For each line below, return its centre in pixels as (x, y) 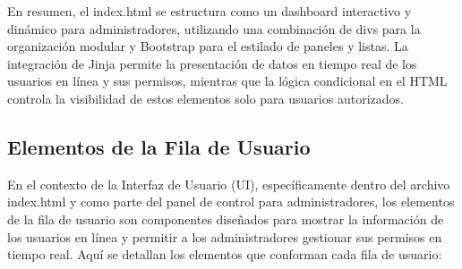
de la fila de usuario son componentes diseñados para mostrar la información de (226, 219)
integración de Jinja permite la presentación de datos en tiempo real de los (212, 63)
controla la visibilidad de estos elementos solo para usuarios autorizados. (205, 98)
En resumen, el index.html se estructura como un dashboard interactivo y (210, 11)
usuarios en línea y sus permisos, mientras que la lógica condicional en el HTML (227, 81)
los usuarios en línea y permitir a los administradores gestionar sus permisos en (225, 236)
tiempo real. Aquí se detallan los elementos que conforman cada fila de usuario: (225, 254)
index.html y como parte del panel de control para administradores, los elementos (231, 202)
